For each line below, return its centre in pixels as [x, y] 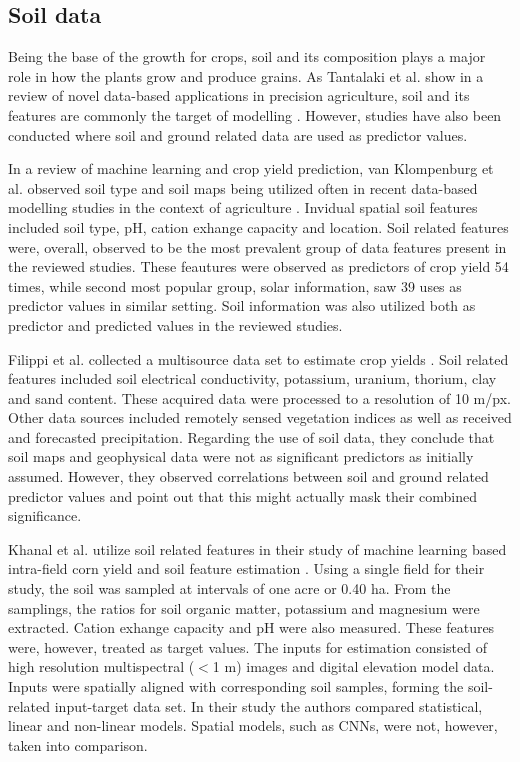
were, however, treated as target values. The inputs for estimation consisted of [247, 646]
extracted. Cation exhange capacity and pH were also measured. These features [251, 627]
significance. [45, 515]
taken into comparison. [78, 744]
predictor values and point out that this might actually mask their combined [242, 495]
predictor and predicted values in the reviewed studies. [175, 324]
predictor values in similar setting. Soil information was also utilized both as [242, 305]
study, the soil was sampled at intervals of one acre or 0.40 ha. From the [229, 588]
